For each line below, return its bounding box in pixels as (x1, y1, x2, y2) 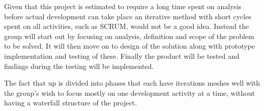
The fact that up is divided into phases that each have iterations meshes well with (4, 78, 260, 88)
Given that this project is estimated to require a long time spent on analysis (4, 1, 242, 11)
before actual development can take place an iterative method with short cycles (4, 11, 251, 21)
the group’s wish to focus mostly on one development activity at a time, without (4, 87, 255, 98)
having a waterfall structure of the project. (4, 97, 137, 108)
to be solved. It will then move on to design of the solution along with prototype (4, 41, 255, 51)
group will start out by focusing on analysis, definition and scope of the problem (4, 30, 254, 41)
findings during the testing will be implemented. (4, 60, 154, 71)
